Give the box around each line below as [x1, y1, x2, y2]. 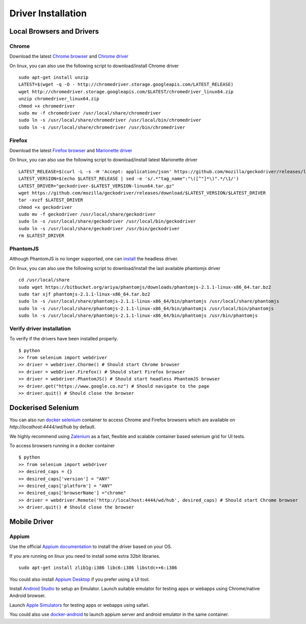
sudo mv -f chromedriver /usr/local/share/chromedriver [18, 110, 161, 116]
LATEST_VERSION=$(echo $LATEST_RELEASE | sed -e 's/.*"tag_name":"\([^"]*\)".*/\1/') [18, 176, 239, 182]
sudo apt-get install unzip [18, 74, 89, 80]
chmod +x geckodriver [18, 204, 72, 210]
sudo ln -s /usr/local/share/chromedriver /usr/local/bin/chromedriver [18, 117, 201, 123]
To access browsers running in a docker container [9, 443, 115, 449]
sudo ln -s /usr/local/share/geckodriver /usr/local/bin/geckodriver [18, 219, 196, 224]
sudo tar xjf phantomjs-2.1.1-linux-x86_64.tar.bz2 [18, 291, 150, 297]
